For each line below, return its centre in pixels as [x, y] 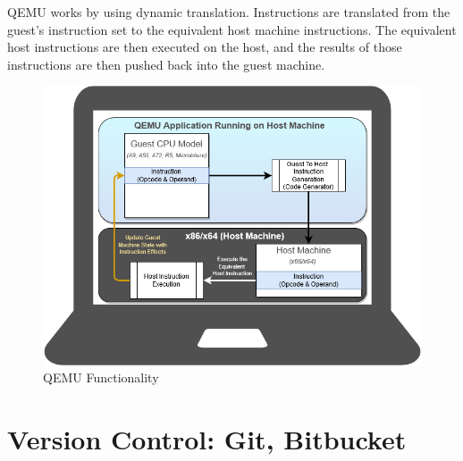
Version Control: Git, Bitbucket [207, 439]
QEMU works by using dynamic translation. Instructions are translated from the [229, 12]
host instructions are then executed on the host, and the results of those [205, 47]
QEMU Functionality [101, 377]
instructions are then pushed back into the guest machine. [166, 64]
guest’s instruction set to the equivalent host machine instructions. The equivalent [232, 29]
